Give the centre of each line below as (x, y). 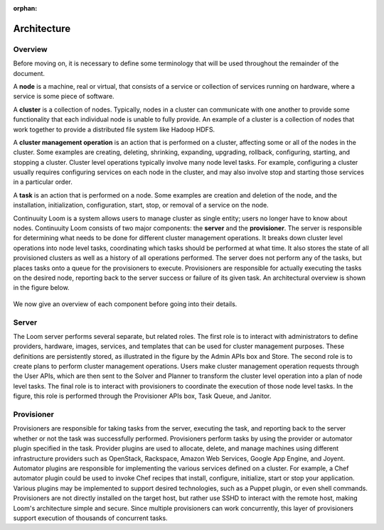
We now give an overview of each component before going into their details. (125, 304)
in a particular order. (43, 182)
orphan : (25, 8)
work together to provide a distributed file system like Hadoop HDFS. (114, 129)
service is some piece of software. (64, 97)
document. (29, 73)
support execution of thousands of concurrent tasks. (90, 518)
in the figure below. (41, 288)
